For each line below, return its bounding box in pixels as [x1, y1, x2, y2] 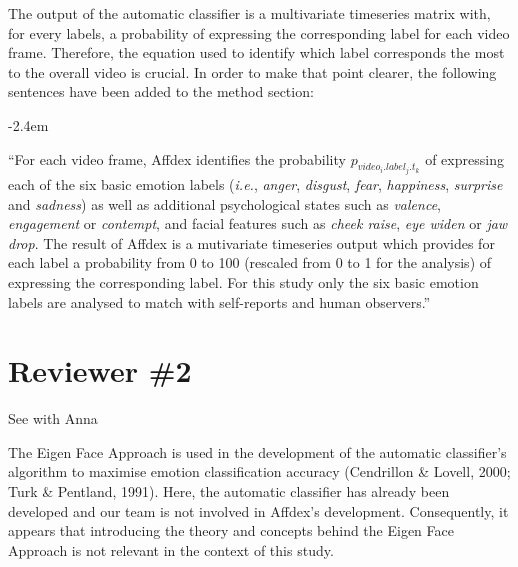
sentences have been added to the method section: [8, 81, 314, 102]
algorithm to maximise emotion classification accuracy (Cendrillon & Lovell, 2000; [8, 461, 511, 482]
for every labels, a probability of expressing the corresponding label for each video [8, 22, 510, 43]
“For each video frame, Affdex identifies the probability [8, 148, 346, 169]
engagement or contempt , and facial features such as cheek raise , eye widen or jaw [8, 213, 508, 234]
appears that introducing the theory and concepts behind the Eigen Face [8, 520, 454, 541]
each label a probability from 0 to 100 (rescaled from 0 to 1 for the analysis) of [8, 252, 492, 273]
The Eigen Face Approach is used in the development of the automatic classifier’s [8, 441, 507, 462]
